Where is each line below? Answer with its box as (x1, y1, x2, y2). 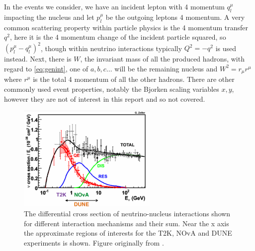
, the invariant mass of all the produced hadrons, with (80, 54, 245, 64)
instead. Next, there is (4, 54, 72, 64)
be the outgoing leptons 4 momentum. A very (105, 11, 245, 22)
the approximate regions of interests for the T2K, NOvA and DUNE (24, 228, 232, 238)
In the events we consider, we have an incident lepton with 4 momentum (4, 1, 225, 11)
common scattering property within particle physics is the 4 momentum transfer (4, 22, 248, 32)
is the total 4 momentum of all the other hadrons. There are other (33, 74, 235, 84)
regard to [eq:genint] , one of (4, 63, 88, 73)
